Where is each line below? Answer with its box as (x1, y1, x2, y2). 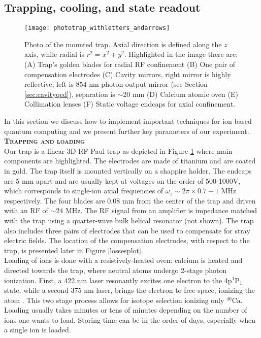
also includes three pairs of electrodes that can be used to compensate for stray (4, 225, 250, 235)
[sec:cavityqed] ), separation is (24, 88, 115, 99)
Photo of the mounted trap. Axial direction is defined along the (24, 39, 222, 49)
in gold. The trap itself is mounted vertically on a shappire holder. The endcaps (4, 165, 252, 176)
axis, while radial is (24, 49, 85, 59)
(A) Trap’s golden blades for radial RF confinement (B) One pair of (24, 59, 236, 70)
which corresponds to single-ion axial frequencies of (4, 185, 164, 196)
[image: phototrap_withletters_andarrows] (24, 24, 170, 32)
